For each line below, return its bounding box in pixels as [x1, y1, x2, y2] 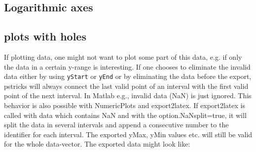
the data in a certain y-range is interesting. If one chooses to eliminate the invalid [4, 61, 251, 72]
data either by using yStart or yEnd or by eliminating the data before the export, [4, 71, 252, 81]
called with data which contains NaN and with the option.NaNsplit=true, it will [4, 110, 247, 120]
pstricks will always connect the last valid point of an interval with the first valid [4, 80, 249, 91]
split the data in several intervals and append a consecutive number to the [4, 119, 229, 130]
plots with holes [4, 29, 86, 44]
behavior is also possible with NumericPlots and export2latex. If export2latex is [4, 100, 245, 111]
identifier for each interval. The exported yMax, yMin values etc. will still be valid [4, 129, 253, 139]
